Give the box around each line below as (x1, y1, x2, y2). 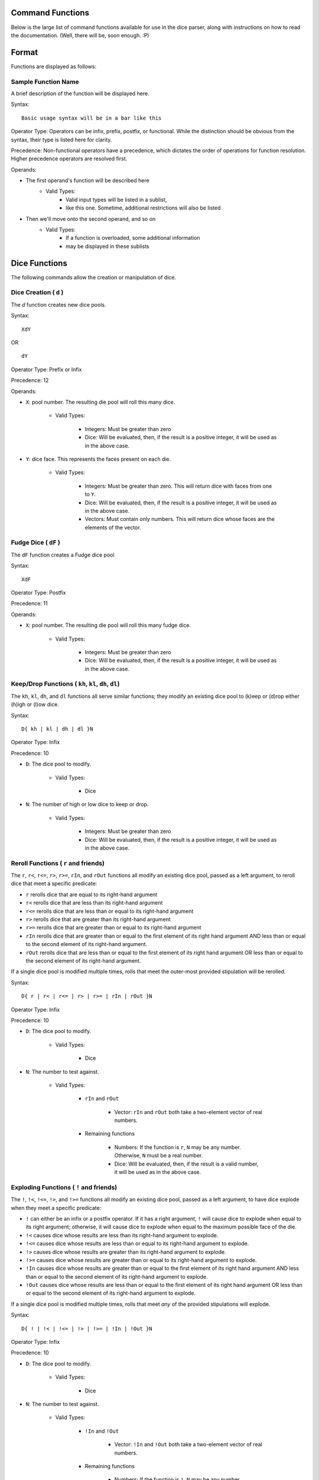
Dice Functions (11, 258, 67, 268)
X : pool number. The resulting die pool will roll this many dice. (25, 398, 175, 406)
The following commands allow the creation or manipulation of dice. (11, 274, 177, 281)
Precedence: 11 (11, 600, 48, 607)
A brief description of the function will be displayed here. (11, 89, 150, 97)
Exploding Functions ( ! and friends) (11, 1183, 118, 1191)
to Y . (84, 491, 96, 498)
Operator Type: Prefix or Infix (11, 366, 82, 373)
